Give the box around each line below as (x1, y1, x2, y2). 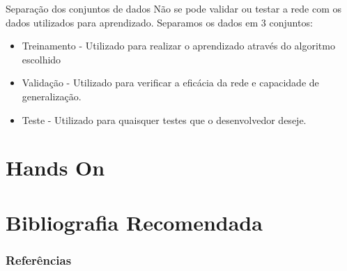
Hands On (6, 153, 105, 182)
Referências (6, 251, 72, 268)
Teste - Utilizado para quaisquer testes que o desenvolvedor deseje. (22, 112, 307, 127)
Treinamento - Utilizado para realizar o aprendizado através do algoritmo (22, 38, 335, 53)
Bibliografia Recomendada (6, 208, 263, 236)
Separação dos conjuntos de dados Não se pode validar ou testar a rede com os (6, 1, 342, 15)
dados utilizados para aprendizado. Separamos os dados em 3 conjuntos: (6, 15, 313, 29)
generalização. (22, 88, 82, 103)
